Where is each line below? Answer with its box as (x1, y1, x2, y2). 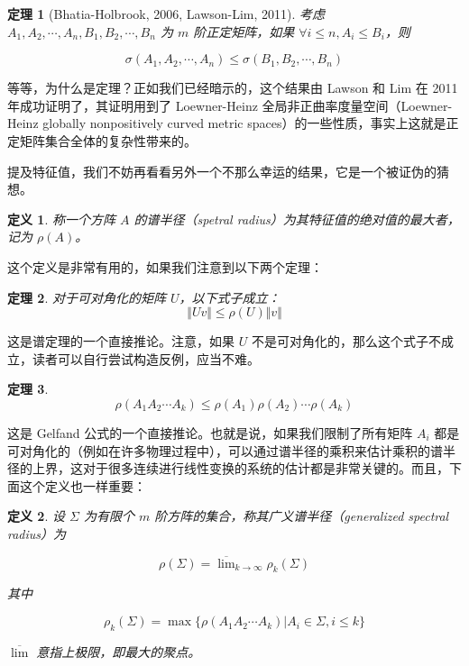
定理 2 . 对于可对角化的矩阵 (7, 287, 166, 306)
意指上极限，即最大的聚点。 (36, 642, 201, 661)
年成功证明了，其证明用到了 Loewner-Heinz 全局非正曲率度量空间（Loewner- (7, 96, 453, 114)
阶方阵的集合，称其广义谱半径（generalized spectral (154, 506, 449, 525)
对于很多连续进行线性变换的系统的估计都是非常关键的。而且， (82, 459, 449, 478)
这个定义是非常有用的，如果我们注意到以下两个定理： (7, 257, 323, 276)
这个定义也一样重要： (19, 476, 146, 495)
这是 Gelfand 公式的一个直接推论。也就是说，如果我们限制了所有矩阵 (7, 423, 413, 442)
